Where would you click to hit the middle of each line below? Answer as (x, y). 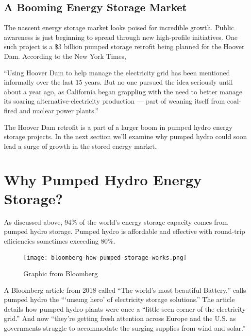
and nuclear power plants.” (59, 110)
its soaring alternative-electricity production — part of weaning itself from (115, 101)
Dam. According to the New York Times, (65, 56)
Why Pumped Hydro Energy (103, 179)
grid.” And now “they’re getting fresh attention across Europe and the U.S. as (120, 318)
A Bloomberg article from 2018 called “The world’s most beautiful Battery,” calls (125, 290)
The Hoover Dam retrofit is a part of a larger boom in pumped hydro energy (118, 127)
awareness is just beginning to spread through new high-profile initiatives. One (121, 37)
